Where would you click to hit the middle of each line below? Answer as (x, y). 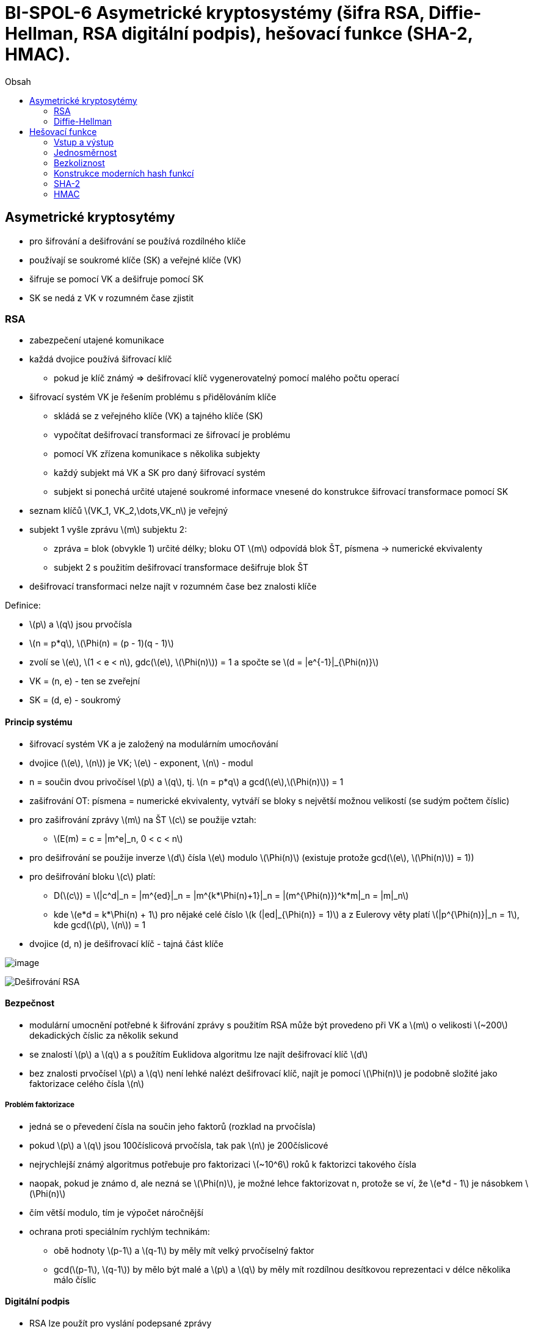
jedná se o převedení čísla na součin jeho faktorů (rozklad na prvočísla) (173, 1126)
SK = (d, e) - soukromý (75, 700)
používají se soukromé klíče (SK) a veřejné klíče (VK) (136, 260)
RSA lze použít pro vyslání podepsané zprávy (121, 1323)
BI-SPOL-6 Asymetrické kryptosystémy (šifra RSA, (215, 13)
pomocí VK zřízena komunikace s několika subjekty (157, 454)
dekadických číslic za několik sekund (104, 1035)
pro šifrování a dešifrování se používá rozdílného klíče (138, 241)
